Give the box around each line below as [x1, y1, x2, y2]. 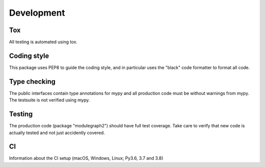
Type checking [9, 77, 56, 86]
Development [9, 7, 65, 18]
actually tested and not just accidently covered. [9, 130, 105, 136]
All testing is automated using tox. [9, 39, 78, 45]
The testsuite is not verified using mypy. [9, 97, 90, 103]
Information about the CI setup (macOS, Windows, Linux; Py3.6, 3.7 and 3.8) [9, 155, 163, 161]
